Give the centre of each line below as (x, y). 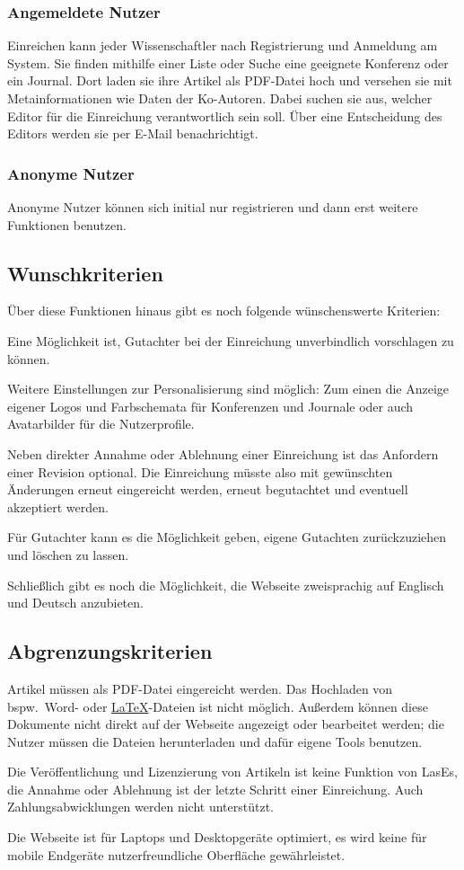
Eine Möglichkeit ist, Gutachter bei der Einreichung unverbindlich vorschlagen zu (231, 340)
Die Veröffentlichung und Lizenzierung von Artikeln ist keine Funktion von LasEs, (232, 772)
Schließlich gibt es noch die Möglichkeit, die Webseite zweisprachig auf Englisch (226, 585)
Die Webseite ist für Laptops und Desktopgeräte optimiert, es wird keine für (217, 837)
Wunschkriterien (85, 273)
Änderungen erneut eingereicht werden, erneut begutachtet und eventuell (208, 489)
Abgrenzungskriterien (110, 651)
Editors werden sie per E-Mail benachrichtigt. (133, 133)
